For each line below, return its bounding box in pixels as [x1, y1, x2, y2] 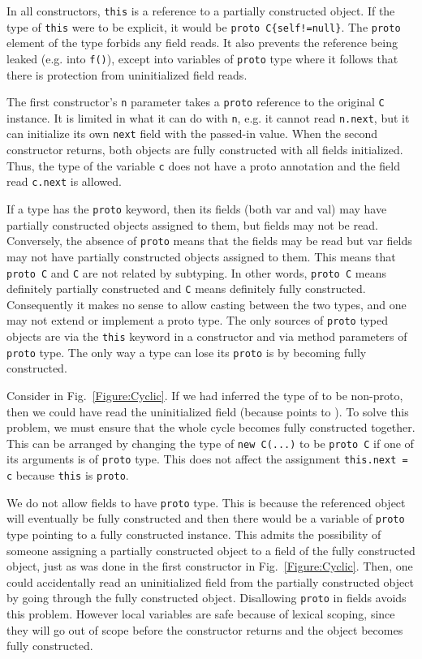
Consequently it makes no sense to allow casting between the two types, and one [6, 295, 407, 312]
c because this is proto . [6, 467, 129, 484]
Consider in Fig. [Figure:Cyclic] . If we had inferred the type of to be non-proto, [6, 387, 403, 403]
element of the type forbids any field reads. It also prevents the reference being [6, 34, 398, 51]
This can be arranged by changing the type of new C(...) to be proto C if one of [6, 434, 414, 451]
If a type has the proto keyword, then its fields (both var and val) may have [6, 200, 387, 218]
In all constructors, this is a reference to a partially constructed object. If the [6, 2, 395, 19]
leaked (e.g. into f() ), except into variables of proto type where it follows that [6, 50, 398, 67]
